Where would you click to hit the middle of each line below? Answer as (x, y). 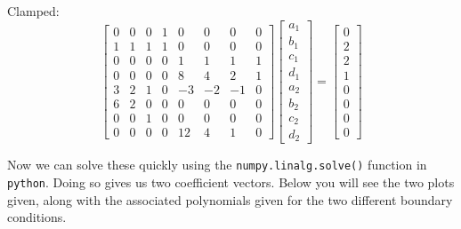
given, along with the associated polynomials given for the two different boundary (230, 199)
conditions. (37, 217)
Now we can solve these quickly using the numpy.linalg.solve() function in (217, 165)
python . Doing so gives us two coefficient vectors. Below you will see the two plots (231, 182)
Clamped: (33, 11)
